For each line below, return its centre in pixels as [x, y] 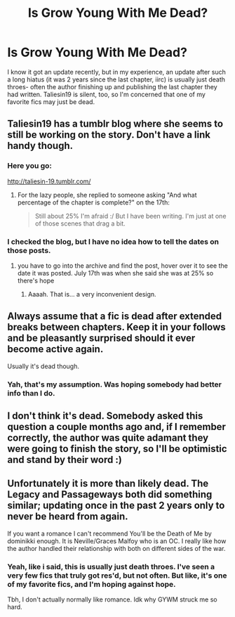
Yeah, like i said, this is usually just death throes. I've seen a [111, 566]
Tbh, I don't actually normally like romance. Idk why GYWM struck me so [112, 599]
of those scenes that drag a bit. [80, 223]
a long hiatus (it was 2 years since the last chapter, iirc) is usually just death [116, 79]
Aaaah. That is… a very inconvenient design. [92, 294]
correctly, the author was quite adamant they [108, 438]
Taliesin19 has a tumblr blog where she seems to [115, 124]
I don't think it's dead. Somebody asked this [105, 416]
